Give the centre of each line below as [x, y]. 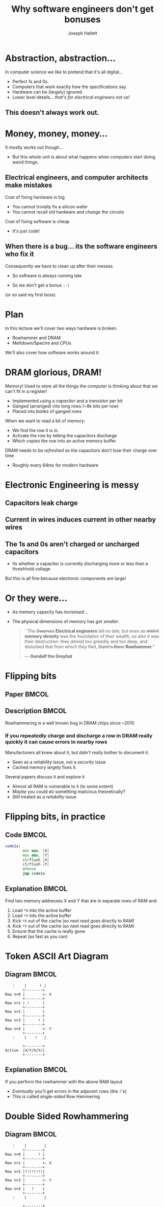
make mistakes [29, 185]
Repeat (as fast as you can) [40, 936]
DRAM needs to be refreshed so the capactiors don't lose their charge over [81, 450]
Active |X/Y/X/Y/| [25, 1050]
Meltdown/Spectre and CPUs [42, 343]
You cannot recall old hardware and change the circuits [68, 212]
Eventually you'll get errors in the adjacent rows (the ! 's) [69, 1091]
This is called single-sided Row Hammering [56, 1096]
